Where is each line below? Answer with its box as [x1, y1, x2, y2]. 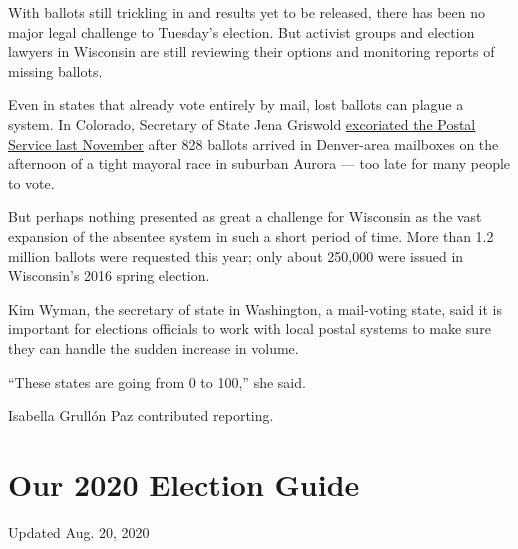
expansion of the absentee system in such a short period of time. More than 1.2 [8, 225, 494, 246]
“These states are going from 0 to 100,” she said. [8, 371, 306, 392]
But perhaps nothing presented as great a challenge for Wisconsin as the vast [8, 206, 482, 227]
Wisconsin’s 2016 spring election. [8, 265, 210, 286]
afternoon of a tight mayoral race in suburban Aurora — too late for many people [8, 153, 511, 174]
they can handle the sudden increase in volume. [8, 337, 299, 358]
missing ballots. [8, 60, 103, 81]
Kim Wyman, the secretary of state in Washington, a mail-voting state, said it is [8, 298, 503, 319]
